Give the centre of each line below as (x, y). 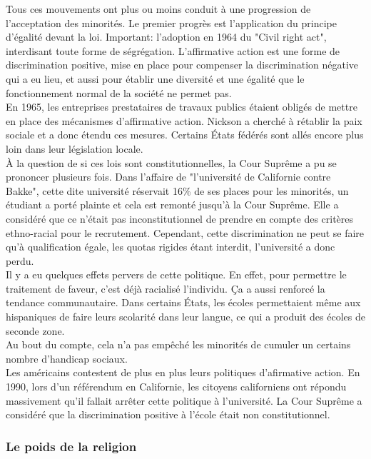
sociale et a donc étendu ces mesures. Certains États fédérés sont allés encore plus (185, 135)
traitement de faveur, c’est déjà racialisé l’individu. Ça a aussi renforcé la (166, 288)
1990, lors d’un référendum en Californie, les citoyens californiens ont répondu (176, 387)
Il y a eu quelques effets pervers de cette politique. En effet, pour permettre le (176, 274)
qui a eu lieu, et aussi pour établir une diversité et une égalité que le (155, 78)
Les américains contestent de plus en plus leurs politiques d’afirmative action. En (183, 372)
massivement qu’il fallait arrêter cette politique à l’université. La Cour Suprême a (184, 400)
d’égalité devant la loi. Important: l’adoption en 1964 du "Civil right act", (166, 37)
